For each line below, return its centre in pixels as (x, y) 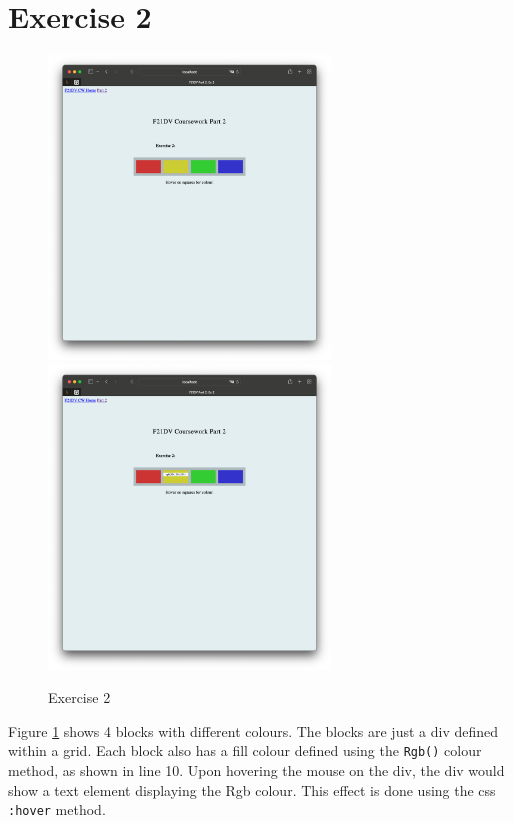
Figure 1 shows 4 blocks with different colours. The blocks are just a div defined (253, 730)
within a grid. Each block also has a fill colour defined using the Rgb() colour (245, 750)
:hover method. (57, 809)
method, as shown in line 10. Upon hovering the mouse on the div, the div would (256, 769)
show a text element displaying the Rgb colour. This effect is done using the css (252, 789)
